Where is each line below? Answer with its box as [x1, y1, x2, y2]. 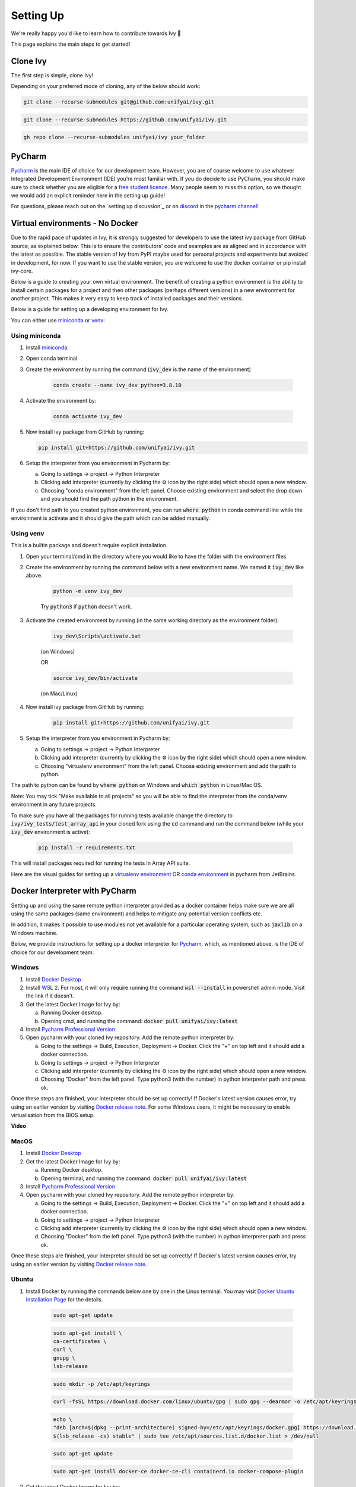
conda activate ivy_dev [53, 413, 123, 419]
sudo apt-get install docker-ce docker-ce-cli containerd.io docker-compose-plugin [53, 1468, 304, 1475]
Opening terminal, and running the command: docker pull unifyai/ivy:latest [40, 1175, 247, 1182]
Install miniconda [26, 344, 68, 351]
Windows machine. [11, 929, 58, 936]
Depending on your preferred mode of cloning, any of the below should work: [11, 83, 201, 90]
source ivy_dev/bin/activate [53, 675, 138, 682]
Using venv [11, 529, 44, 538]
